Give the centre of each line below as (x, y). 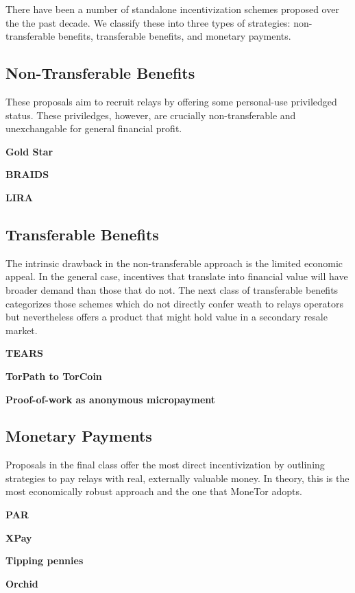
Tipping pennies (45, 560)
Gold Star (29, 151)
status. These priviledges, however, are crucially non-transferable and (151, 115)
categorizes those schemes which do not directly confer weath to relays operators (174, 303)
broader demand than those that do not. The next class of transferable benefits (172, 289)
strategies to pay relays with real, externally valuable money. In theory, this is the (177, 478)
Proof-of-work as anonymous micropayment (111, 399)
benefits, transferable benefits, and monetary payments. (174, 36)
